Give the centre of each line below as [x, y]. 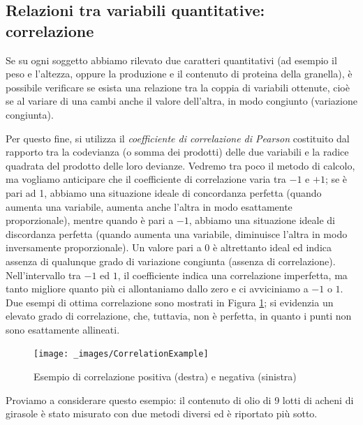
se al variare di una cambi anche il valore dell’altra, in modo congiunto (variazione [181, 101]
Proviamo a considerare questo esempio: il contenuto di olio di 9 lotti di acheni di [180, 400]
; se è [336, 179]
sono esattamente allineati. [63, 329]
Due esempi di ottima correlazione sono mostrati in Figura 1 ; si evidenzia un [170, 302]
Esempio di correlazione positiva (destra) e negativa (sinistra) [165, 376]
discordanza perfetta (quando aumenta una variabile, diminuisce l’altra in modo [177, 233]
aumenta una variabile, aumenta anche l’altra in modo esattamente [149, 206]
